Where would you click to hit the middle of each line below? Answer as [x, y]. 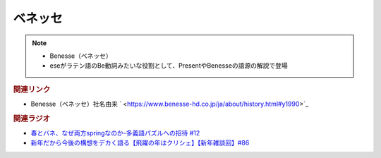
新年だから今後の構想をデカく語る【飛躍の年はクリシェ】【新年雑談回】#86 [140, 143]
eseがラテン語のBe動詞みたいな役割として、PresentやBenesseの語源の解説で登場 [169, 66]
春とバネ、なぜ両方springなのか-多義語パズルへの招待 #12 [115, 133]
